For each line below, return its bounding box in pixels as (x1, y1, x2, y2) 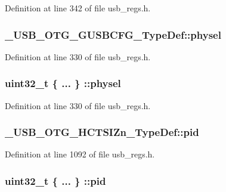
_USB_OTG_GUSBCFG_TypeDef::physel (5, 27, 221, 42)
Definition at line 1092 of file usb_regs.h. (5, 148, 155, 160)
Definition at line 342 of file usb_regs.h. (5, 2, 151, 14)
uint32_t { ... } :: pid (5, 173, 106, 188)
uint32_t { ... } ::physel (5, 76, 121, 91)
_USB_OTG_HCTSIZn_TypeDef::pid (5, 125, 199, 140)
